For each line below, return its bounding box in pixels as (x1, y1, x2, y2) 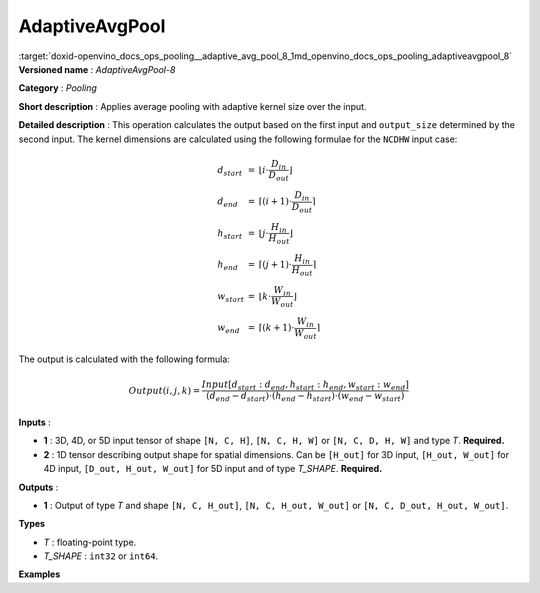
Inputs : (18, 416, 52, 428)
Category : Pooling (18, 82, 97, 94)
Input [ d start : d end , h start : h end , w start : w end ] (201, 378, 409, 392)
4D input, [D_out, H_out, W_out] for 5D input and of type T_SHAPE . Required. (43, 463, 383, 475)
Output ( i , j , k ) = (128, 385, 201, 396)
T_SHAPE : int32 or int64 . (43, 550, 159, 562)
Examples (18, 568, 61, 580)
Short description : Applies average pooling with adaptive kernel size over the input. (18, 100, 367, 112)
